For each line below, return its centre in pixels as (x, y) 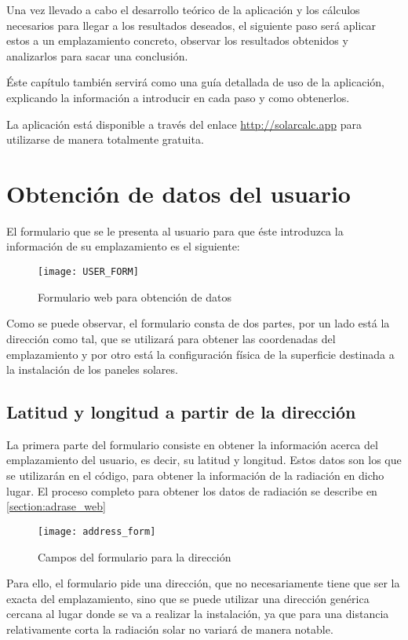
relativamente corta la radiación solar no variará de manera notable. (170, 629)
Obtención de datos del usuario (178, 193)
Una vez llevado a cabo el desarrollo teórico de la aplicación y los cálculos (183, 9)
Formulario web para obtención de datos (135, 296)
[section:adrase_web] (56, 506)
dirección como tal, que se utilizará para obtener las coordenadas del (171, 338)
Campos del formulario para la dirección (135, 556)
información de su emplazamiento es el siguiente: (123, 246)
